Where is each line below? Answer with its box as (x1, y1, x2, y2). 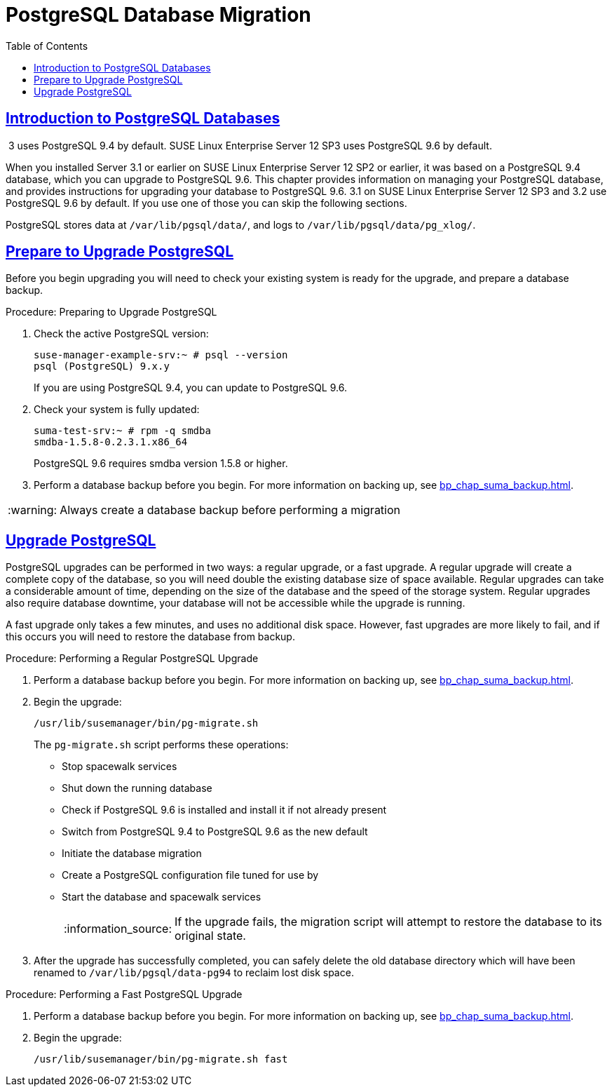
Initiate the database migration (62, 847, 202, 860)
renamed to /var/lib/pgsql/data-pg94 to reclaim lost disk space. (34, 966, 354, 979)
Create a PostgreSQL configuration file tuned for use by (62, 869, 319, 882)
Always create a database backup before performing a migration (60, 503, 401, 518)
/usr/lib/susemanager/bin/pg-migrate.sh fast (34, 1053, 288, 1065)
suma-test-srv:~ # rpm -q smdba (34, 425, 211, 437)
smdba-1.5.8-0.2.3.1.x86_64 (34, 436, 188, 448)
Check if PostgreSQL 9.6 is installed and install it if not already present (62, 804, 387, 816)
